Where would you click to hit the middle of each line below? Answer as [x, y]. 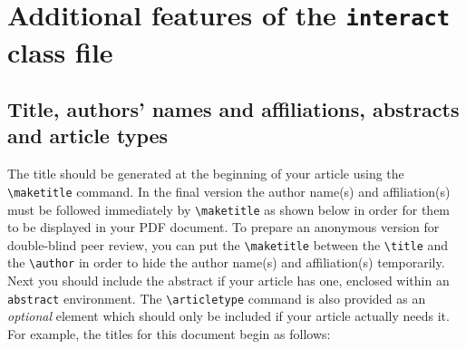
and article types [88, 136]
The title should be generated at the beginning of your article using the [206, 174]
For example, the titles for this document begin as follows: [169, 333]
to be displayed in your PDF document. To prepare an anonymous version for [223, 227]
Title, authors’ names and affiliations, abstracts [233, 109]
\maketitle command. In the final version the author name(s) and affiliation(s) [229, 191]
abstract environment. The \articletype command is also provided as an [217, 298]
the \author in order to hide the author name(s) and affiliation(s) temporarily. [226, 262]
